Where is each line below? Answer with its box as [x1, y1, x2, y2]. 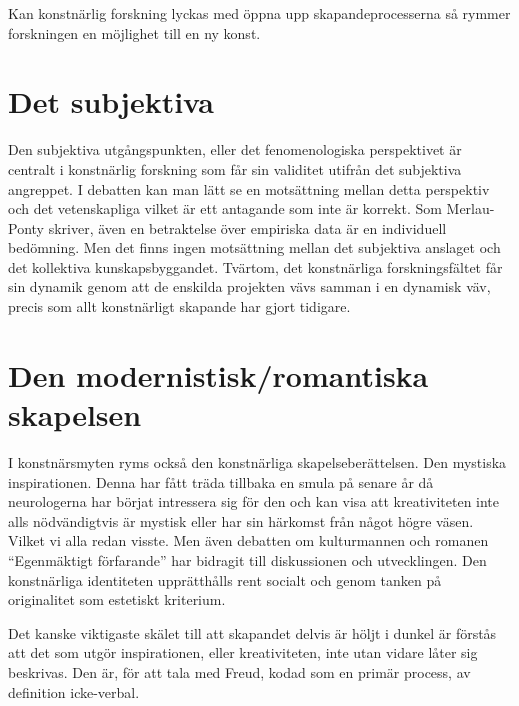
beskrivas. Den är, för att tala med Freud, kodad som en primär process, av [8, 661, 471, 682]
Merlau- [446, 198, 495, 219]
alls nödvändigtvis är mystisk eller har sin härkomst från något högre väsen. [8, 510, 474, 531]
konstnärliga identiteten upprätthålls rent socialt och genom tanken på [8, 569, 442, 590]
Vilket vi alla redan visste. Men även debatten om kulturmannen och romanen [8, 530, 489, 551]
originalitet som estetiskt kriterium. [8, 589, 226, 610]
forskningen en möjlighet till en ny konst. [8, 22, 261, 43]
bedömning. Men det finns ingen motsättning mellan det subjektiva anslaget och [8, 237, 501, 258]
